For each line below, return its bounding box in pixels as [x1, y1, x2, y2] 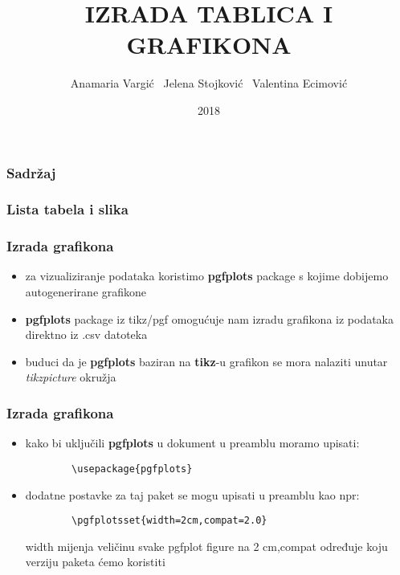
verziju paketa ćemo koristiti [25, 553, 165, 570]
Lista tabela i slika [6, 199, 129, 219]
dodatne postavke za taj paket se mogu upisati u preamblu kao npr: [25, 486, 360, 503]
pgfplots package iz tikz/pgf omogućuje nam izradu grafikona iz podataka [25, 310, 394, 327]
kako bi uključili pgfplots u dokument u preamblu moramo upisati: [25, 434, 360, 451]
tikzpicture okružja [25, 369, 116, 385]
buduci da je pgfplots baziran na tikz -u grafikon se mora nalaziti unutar [25, 353, 388, 369]
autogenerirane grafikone [25, 283, 147, 300]
